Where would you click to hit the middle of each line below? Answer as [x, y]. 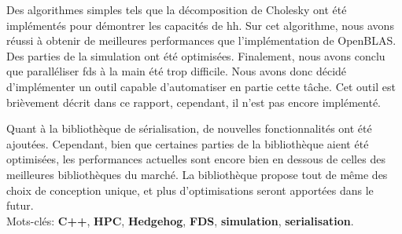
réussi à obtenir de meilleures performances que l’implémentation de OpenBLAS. [201, 40]
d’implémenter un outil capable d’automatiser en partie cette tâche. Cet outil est [201, 86]
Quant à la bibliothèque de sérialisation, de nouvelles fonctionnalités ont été [189, 128]
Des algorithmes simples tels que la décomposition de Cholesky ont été [177, 9]
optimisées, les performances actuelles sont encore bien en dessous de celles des [196, 159]
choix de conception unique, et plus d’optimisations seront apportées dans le [190, 190]
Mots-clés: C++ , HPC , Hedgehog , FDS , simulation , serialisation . [180, 220]
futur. [20, 205]
